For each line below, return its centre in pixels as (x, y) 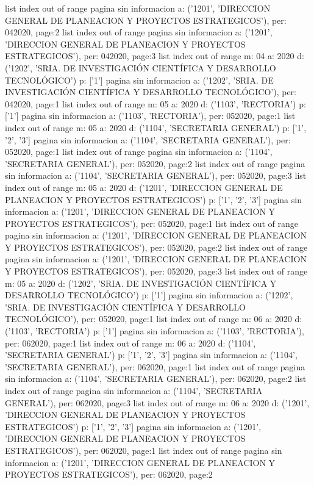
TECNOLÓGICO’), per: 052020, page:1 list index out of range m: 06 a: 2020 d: (154, 319)
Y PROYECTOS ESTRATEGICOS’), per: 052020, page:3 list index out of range (156, 271)
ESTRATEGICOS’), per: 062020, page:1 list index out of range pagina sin (144, 450)
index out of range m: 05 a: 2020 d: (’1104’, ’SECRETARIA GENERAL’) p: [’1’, (156, 127)
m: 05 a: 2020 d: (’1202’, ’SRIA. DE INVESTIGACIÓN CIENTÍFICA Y (141, 283)
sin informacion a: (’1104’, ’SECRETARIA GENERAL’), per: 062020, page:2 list (156, 379)
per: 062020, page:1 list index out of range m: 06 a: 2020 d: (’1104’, (130, 343)
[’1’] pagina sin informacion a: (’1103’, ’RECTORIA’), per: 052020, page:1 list (150, 116)
